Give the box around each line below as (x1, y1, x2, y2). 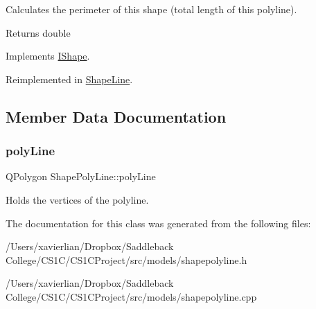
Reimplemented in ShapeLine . (6, 71, 133, 86)
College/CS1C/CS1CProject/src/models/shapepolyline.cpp (6, 289, 257, 303)
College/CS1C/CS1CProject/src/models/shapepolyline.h (6, 252, 247, 267)
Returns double (6, 25, 71, 39)
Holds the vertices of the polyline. (6, 192, 149, 206)
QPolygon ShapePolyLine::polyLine (6, 169, 156, 184)
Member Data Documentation (6, 105, 227, 127)
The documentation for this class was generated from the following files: (6, 215, 311, 230)
